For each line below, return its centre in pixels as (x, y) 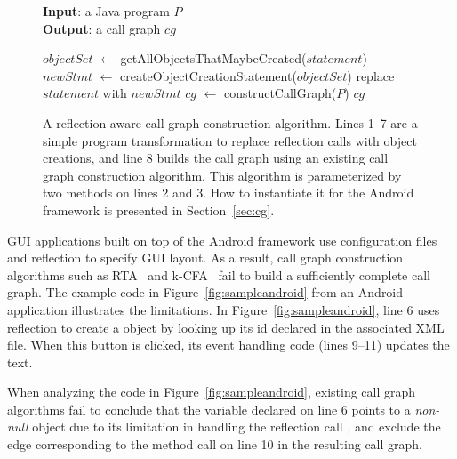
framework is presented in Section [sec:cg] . (159, 209)
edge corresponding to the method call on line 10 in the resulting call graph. (215, 444)
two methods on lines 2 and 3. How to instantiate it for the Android (228, 193)
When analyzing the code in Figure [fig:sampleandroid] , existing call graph (212, 392)
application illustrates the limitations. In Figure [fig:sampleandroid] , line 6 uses (224, 309)
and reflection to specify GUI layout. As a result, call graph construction (205, 258)
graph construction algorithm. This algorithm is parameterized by (222, 175)
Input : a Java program (106, 11)
